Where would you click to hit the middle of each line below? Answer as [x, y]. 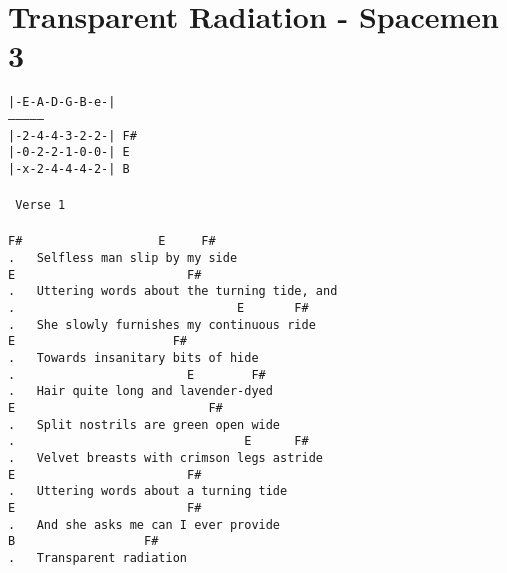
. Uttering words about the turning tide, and [173, 291]
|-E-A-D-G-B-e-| [62, 102]
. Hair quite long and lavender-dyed [140, 391]
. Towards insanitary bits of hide [133, 358]
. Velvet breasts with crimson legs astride [165, 457]
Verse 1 [40, 205]
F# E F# [112, 241]
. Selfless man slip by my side [123, 258]
